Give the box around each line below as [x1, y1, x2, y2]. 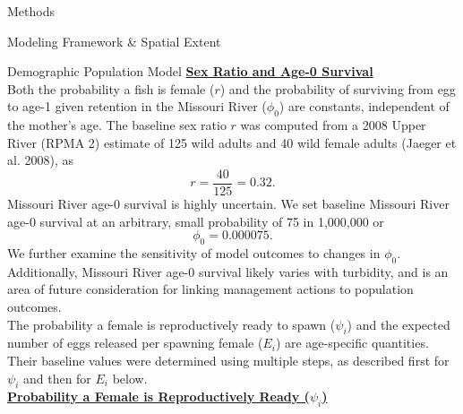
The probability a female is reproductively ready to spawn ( [7, 315, 336, 333]
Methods [7, 2, 55, 20]
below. [112, 368, 148, 387]
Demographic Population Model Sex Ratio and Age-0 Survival [7, 62, 373, 81]
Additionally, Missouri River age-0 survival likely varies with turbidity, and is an [7, 262, 449, 280]
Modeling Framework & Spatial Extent [7, 31, 221, 50]
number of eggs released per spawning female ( [7, 333, 263, 352]
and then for [22, 368, 91, 387]
